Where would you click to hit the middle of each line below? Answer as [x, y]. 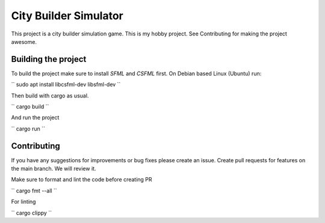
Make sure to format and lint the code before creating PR [82, 180]
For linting [23, 202]
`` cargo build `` [30, 107]
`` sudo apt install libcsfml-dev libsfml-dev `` [66, 85]
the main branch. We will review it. [54, 169]
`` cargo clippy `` [32, 213]
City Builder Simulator [67, 16]
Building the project [49, 59]
